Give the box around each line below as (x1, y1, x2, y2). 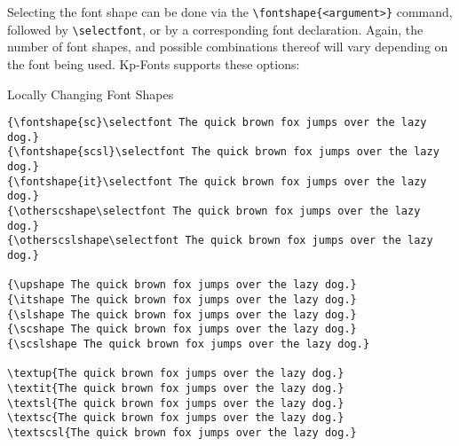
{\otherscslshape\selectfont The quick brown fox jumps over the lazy (7, 234, 433, 247)
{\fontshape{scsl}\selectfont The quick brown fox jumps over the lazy (7, 145, 439, 159)
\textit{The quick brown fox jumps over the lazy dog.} (7, 381, 344, 395)
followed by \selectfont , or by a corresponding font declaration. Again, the (7, 20, 423, 38)
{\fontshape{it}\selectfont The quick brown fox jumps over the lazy (7, 175, 427, 188)
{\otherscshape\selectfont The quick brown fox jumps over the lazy (7, 205, 421, 218)
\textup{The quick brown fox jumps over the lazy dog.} (7, 367, 344, 380)
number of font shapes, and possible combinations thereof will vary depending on (7, 37, 448, 56)
